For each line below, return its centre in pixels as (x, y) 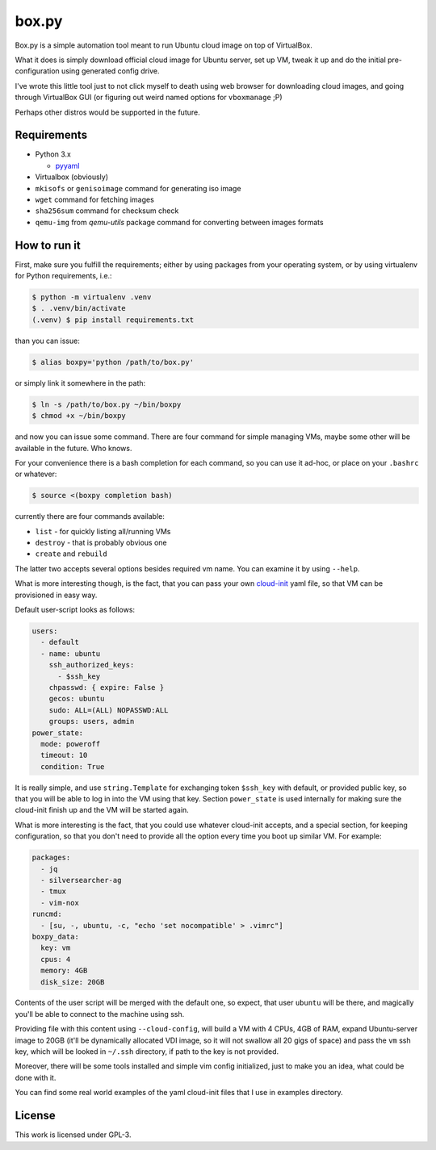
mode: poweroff (71, 744)
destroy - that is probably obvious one (101, 543)
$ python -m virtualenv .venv (92, 297)
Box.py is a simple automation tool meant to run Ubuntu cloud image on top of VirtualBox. (163, 45)
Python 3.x (53, 154)
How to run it (48, 245)
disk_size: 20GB (73, 982)
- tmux (54, 891)
